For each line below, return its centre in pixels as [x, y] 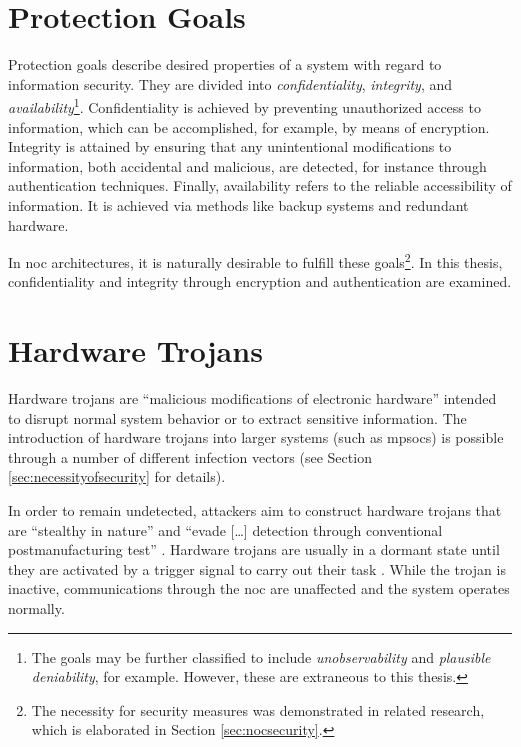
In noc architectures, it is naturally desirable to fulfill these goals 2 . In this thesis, [255, 260]
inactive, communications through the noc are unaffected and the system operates [259, 588]
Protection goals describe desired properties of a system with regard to [225, 64]
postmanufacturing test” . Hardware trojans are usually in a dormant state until [254, 549]
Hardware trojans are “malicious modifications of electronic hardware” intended [252, 398]
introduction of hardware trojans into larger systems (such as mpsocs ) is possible [256, 437]
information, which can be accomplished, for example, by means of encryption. [249, 126]
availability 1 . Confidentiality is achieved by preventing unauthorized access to [244, 105]
